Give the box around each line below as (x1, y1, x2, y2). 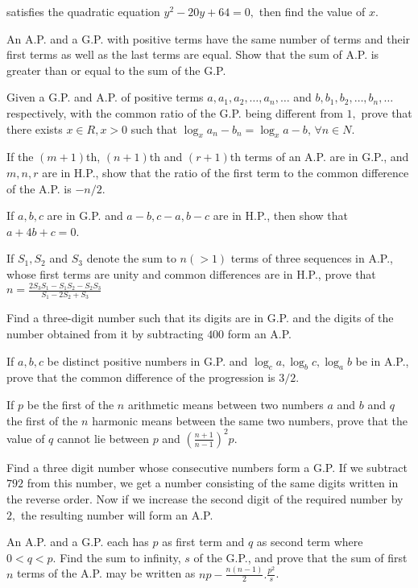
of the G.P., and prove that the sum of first (193, 549, 408, 565)
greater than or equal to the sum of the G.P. (6, 61, 226, 78)
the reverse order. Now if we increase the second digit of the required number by (6, 490, 404, 507)
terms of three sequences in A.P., (230, 250, 393, 267)
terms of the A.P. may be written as (17, 565, 196, 582)
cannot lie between (57, 429, 149, 446)
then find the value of (259, 3, 366, 19)
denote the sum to (86, 250, 176, 267)
